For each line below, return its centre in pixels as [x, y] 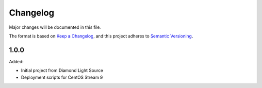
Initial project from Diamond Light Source [62, 70]
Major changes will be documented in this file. [55, 27]
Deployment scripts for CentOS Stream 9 [62, 77]
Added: [16, 61]
